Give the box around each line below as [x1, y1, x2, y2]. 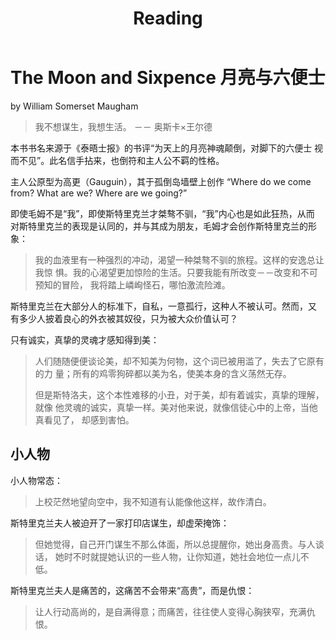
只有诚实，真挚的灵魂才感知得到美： [10, 333, 160, 346]
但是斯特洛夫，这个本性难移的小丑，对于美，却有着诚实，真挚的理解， [34, 388, 325, 401]
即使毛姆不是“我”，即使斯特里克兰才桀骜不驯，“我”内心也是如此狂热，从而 [10, 207, 315, 219]
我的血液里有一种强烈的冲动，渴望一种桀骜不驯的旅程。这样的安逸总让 [34, 253, 325, 266]
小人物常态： [10, 474, 63, 486]
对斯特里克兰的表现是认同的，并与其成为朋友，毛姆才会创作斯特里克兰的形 [10, 220, 317, 232]
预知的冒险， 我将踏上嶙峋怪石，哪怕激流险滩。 [34, 278, 231, 291]
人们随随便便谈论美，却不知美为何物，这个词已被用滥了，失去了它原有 [34, 355, 325, 367]
